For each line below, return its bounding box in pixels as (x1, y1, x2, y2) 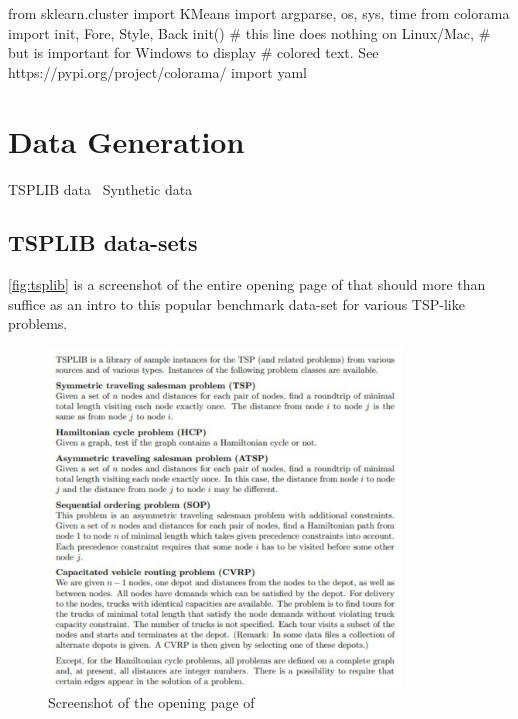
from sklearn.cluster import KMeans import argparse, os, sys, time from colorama (8, 3, 510, 23)
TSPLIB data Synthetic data (8, 178, 193, 199)
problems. (8, 313, 68, 334)
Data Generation (8, 120, 245, 161)
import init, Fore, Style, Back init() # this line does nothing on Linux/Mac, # (8, 22, 491, 43)
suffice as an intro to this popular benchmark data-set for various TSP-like (8, 293, 465, 314)
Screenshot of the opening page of (48, 692, 255, 713)
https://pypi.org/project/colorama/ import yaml (8, 61, 307, 82)
